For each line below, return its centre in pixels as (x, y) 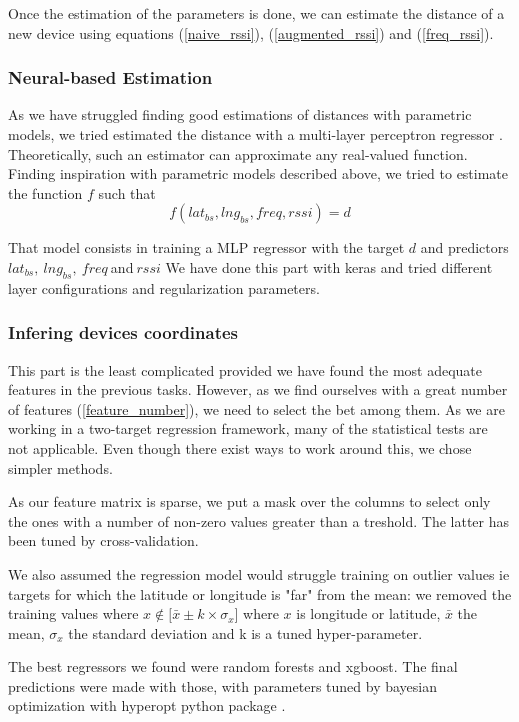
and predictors (464, 247)
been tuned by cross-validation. (103, 540)
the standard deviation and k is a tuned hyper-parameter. (245, 632)
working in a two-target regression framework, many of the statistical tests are (248, 428)
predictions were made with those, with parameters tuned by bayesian (223, 685)
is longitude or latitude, (368, 613)
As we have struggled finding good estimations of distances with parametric (240, 114)
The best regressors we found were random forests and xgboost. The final (233, 666)
